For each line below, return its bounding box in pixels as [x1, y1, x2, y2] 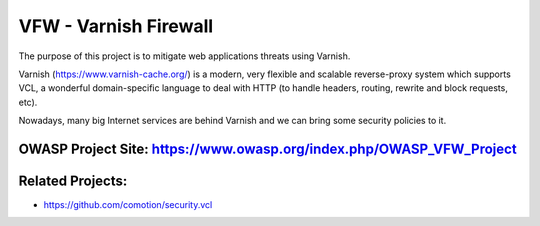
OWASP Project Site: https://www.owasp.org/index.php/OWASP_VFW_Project [18, 140, 517, 157]
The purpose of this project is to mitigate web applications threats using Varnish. [18, 50, 351, 62]
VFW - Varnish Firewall [18, 15, 214, 37]
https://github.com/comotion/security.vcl [43, 199, 213, 211]
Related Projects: [18, 172, 128, 189]
